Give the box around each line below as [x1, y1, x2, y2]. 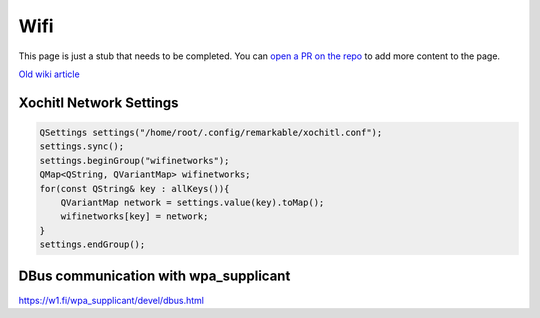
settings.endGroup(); [39, 239, 146, 250]
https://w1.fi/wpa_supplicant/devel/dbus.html [18, 294, 205, 306]
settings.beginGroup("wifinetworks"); [39, 155, 230, 166]
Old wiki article [18, 68, 80, 80]
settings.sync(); [39, 141, 125, 152]
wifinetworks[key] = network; [60, 211, 209, 222]
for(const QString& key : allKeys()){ [39, 183, 230, 194]
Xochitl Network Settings [18, 94, 179, 111]
